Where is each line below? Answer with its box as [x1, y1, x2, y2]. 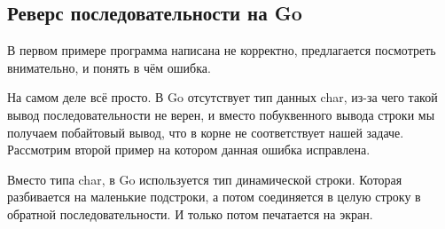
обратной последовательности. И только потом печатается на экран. [7, 204, 373, 223]
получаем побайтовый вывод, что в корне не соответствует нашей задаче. [7, 122, 404, 141]
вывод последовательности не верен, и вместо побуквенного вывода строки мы [7, 105, 435, 123]
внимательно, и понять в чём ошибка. [7, 58, 211, 76]
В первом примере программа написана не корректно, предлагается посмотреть [7, 41, 436, 59]
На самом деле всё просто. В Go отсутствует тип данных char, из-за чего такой [7, 88, 438, 107]
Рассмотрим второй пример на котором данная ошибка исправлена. [7, 140, 371, 159]
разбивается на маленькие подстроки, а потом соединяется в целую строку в [7, 187, 421, 206]
